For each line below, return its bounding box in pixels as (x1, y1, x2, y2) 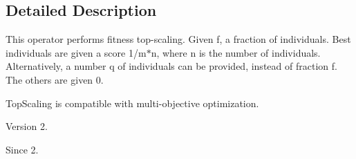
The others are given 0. (6, 72, 104, 86)
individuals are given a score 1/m (6, 45, 147, 59)
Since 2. (6, 142, 39, 156)
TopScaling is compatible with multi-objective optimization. (6, 95, 259, 110)
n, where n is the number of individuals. (151, 45, 321, 59)
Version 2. (6, 119, 48, 133)
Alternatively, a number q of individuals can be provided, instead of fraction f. (6, 59, 337, 73)
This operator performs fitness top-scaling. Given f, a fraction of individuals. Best (6, 32, 351, 46)
